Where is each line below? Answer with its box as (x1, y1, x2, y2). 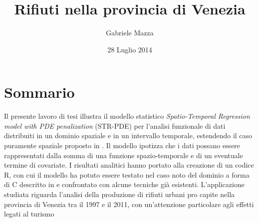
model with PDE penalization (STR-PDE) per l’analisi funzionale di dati (4, 120, 226, 131)
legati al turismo (4, 209, 54, 219)
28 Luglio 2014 (107, 44, 152, 54)
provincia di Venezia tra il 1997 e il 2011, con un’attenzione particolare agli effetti (4, 199, 254, 209)
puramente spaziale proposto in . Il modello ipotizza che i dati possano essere (4, 140, 241, 151)
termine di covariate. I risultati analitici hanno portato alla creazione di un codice (4, 160, 254, 170)
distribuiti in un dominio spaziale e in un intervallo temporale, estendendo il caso (4, 130, 253, 141)
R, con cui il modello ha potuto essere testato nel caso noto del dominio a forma (4, 169, 250, 180)
